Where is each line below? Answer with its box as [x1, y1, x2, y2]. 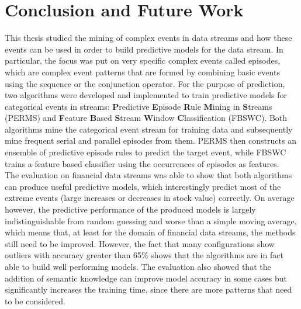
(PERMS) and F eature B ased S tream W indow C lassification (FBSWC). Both [5, 112, 288, 124]
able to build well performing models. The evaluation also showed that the [5, 261, 271, 272]
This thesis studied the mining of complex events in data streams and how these [5, 32, 292, 44]
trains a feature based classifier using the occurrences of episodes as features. [5, 157, 279, 169]
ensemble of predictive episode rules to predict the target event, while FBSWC [5, 146, 286, 158]
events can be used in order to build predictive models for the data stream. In [5, 43, 283, 55]
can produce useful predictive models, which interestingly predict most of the [5, 180, 281, 192]
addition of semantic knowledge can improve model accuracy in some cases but [5, 272, 287, 284]
